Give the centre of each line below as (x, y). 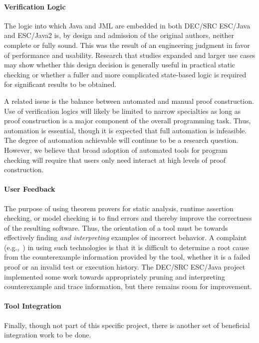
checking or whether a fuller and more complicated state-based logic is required (125, 74)
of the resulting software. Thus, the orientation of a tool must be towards (116, 227)
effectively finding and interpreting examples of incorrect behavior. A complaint (126, 237)
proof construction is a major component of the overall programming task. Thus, (128, 121)
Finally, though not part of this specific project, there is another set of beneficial (127, 325)
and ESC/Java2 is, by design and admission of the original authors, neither (119, 35)
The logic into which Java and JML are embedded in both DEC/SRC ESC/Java (127, 25)
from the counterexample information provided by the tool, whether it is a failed (127, 257)
